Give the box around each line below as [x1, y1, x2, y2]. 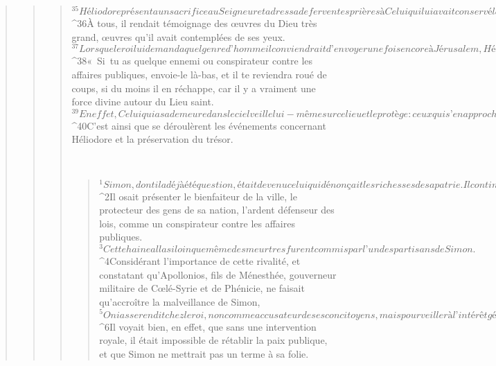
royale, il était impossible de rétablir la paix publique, [99, 333, 328, 347]
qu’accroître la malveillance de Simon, [99, 294, 260, 308]
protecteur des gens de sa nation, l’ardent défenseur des [99, 202, 335, 217]
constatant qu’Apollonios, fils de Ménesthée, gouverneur [99, 267, 337, 281]
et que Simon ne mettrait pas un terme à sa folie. [99, 346, 309, 360]
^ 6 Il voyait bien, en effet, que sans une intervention [99, 319, 317, 333]
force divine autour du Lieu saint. [71, 94, 214, 109]
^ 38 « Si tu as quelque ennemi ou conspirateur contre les [71, 53, 313, 68]
